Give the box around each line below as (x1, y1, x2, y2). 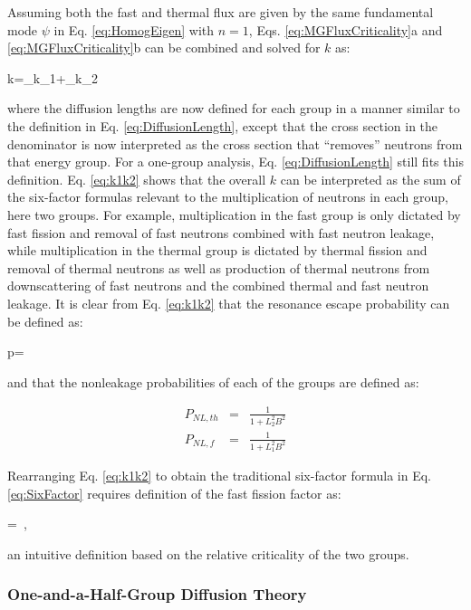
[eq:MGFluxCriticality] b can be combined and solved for (7, 38, 321, 57)
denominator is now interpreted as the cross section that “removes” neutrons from (7, 134, 463, 153)
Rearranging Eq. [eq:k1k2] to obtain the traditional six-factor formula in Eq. (7, 465, 432, 484)
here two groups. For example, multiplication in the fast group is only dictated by (7, 205, 461, 224)
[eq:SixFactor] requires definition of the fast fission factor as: (7, 483, 341, 502)
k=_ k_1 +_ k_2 (7, 68, 99, 87)
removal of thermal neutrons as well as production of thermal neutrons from (7, 258, 430, 277)
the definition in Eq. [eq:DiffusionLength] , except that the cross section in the (7, 116, 438, 135)
